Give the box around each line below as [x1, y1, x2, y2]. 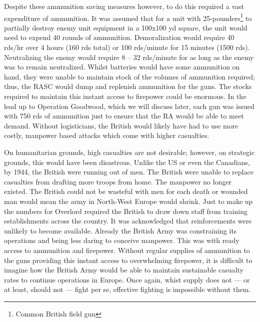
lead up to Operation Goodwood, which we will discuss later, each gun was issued [4, 100, 254, 111]
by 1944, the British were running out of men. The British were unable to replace [4, 166, 253, 177]
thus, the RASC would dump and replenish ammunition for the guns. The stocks [4, 81, 252, 91]
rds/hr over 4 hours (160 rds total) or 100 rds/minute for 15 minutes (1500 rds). [4, 42, 250, 52]
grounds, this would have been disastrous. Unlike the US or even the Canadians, [4, 156, 250, 167]
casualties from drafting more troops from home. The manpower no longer [4, 176, 232, 186]
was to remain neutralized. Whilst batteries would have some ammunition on [4, 61, 240, 72]
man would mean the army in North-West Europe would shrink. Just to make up [4, 195, 253, 206]
